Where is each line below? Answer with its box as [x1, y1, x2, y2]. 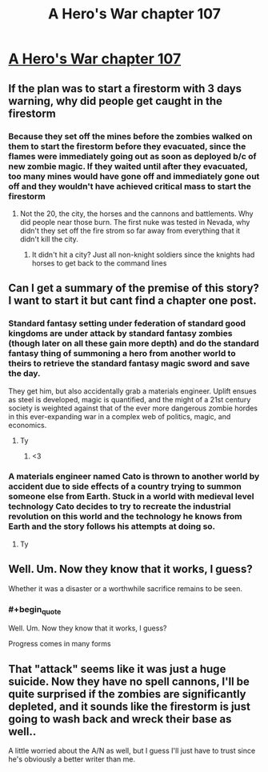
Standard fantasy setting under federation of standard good [8, 318, 246, 329]
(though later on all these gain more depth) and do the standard [8, 338, 260, 349]
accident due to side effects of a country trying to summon [8, 481, 242, 492]
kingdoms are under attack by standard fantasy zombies [8, 328, 233, 339]
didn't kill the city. [19, 234, 78, 244]
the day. [8, 368, 42, 379]
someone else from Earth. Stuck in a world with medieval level [8, 491, 254, 502]
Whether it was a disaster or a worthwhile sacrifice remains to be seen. [8, 583, 242, 593]
